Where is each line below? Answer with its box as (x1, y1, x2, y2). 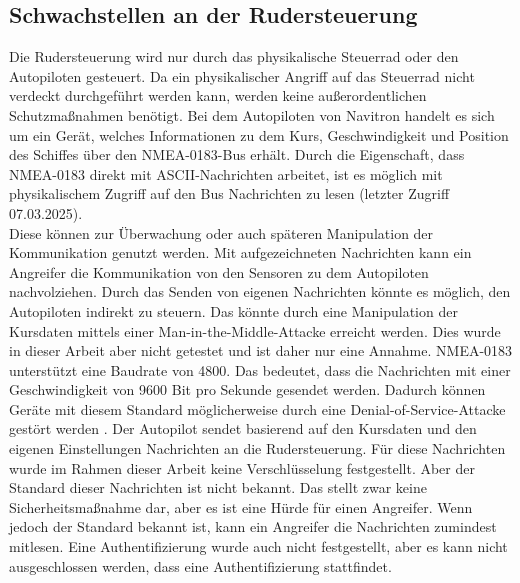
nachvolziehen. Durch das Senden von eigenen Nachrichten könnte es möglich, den (9, 281, 511, 302)
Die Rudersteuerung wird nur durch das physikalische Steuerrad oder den (9, 46, 459, 67)
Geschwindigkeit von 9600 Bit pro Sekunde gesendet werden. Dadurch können (9, 379, 486, 400)
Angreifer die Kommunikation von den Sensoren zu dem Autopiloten (9, 261, 429, 282)
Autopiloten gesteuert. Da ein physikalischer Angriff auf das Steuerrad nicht (9, 65, 475, 86)
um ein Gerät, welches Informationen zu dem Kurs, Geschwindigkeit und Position (9, 124, 509, 145)
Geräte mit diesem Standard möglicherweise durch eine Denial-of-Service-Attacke (9, 398, 506, 419)
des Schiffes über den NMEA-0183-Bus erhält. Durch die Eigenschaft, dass (9, 144, 465, 165)
